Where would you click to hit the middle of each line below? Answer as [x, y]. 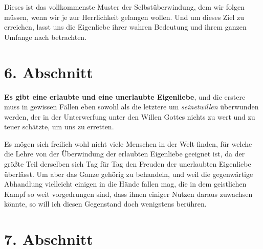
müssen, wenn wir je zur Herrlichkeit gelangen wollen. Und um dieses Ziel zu [124, 17]
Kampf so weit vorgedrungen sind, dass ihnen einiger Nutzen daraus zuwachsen [128, 194]
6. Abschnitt [49, 72]
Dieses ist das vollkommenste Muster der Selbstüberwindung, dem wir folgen [124, 7]
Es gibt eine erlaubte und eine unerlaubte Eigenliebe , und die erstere [125, 96]
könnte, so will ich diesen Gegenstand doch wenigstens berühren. [105, 204]
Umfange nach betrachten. [46, 37]
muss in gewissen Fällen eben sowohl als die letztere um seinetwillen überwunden [131, 107]
